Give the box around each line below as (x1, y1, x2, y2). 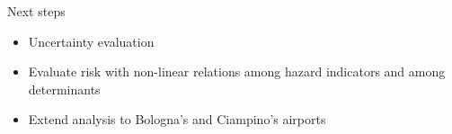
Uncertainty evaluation (28, 31, 155, 50)
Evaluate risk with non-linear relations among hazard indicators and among (28, 62, 446, 81)
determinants (28, 79, 101, 98)
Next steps (7, 2, 66, 20)
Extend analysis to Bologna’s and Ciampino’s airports (28, 110, 326, 129)
